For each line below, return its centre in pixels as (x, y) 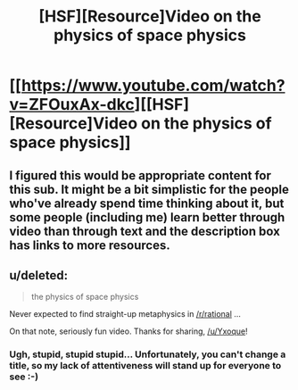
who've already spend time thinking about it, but (147, 203)
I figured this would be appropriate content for (141, 175)
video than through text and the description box (145, 231)
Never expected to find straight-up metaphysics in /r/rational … (125, 314)
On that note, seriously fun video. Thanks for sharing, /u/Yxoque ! (128, 331)
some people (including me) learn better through (147, 217)
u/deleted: (39, 275)
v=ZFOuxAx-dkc (72, 105)
